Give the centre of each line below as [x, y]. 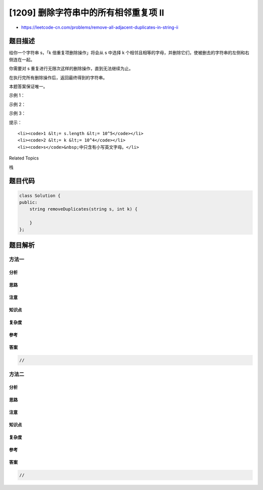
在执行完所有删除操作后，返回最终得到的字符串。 [58, 78]
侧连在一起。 [22, 59]
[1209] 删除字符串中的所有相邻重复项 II [86, 13]
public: [28, 202]
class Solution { [40, 196]
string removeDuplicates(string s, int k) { [84, 209]
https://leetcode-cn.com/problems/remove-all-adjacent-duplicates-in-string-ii [100, 27]
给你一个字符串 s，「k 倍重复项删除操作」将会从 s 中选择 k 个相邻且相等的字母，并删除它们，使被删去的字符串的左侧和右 [129, 53]
